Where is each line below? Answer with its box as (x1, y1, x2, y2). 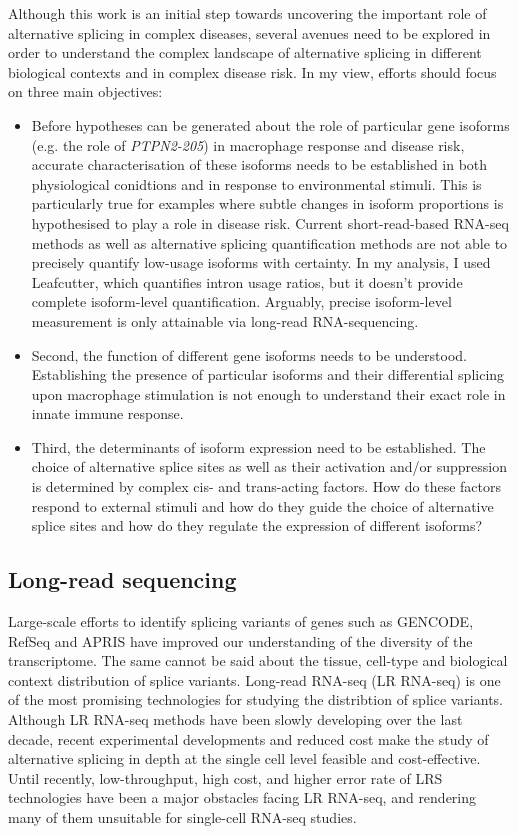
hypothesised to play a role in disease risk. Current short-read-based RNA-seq (31, 212, 509, 233)
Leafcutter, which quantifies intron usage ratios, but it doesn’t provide (31, 271, 463, 292)
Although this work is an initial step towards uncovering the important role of (8, 3, 487, 23)
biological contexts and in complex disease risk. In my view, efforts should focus (8, 61, 497, 82)
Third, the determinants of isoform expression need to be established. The (31, 436, 486, 457)
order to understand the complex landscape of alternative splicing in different (8, 42, 482, 63)
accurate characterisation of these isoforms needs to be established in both (31, 154, 488, 175)
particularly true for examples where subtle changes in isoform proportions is (31, 193, 504, 214)
